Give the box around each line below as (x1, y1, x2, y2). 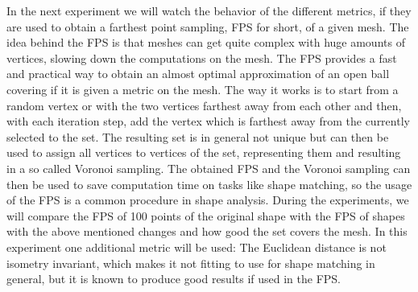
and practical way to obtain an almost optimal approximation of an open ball (6, 65, 390, 82)
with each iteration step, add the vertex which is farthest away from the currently (6, 113, 410, 130)
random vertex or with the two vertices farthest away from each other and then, (6, 97, 402, 113)
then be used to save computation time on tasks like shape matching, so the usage (6, 175, 412, 192)
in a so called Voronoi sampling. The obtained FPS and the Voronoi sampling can (6, 159, 411, 176)
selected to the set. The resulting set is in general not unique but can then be (6, 128, 389, 145)
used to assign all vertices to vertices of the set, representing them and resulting (6, 144, 401, 161)
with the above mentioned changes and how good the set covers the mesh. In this (6, 223, 408, 240)
